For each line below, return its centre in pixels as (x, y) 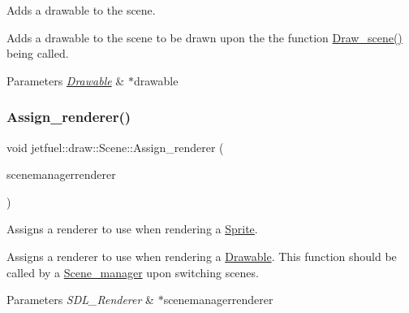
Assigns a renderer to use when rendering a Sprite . (132, 229)
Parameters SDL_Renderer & (80, 300)
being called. (38, 53)
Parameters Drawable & (66, 80)
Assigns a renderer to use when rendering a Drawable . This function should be (202, 256)
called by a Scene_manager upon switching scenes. (133, 272)
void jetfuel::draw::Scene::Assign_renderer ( (115, 147)
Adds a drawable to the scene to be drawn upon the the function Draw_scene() (204, 37)
